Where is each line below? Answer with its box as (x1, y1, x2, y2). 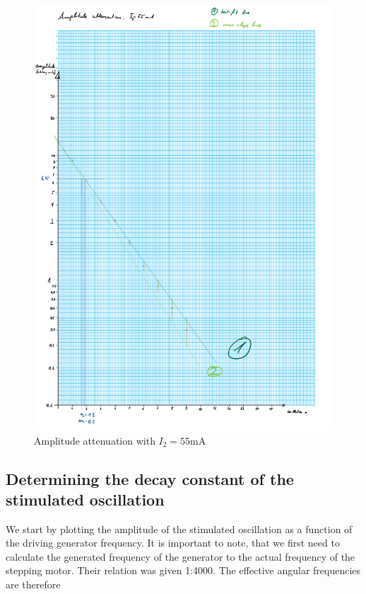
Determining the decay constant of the (6, 467, 294, 489)
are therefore (6, 577, 61, 592)
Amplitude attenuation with (34, 433, 155, 447)
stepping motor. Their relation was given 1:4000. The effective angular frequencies (6, 563, 361, 578)
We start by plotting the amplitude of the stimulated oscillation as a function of (6, 521, 353, 536)
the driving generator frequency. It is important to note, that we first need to (6, 535, 340, 550)
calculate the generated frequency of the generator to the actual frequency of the (6, 549, 355, 564)
